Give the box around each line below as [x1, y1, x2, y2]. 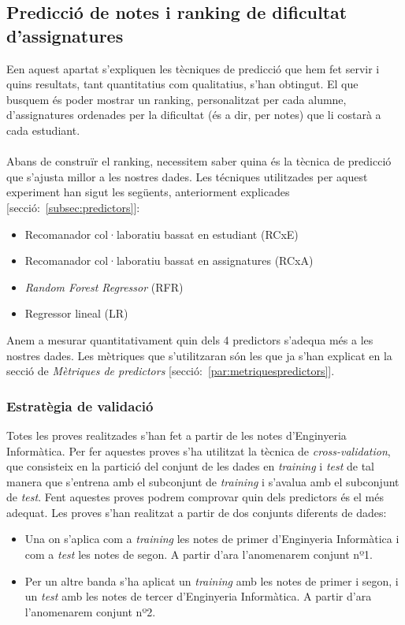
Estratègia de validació [6, 396, 154, 415]
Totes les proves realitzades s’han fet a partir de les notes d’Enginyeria [6, 426, 347, 443]
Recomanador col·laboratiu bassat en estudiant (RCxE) [24, 225, 299, 242]
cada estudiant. [6, 121, 80, 138]
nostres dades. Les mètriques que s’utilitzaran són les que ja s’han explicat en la [6, 347, 392, 363]
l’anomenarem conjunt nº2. [24, 603, 156, 619]
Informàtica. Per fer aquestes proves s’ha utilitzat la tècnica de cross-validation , [6, 442, 391, 459]
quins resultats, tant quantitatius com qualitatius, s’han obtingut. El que [6, 76, 359, 92]
